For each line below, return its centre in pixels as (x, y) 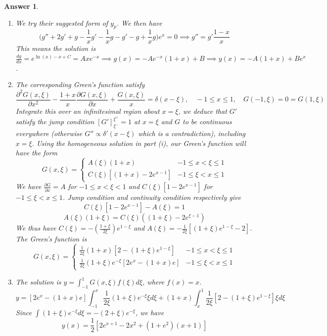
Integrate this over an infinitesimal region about (88, 111)
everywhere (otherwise (49, 133)
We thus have (36, 228)
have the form (37, 153)
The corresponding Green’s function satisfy (80, 84)
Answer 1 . (21, 6)
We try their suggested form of (62, 23)
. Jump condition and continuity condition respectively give (152, 197)
